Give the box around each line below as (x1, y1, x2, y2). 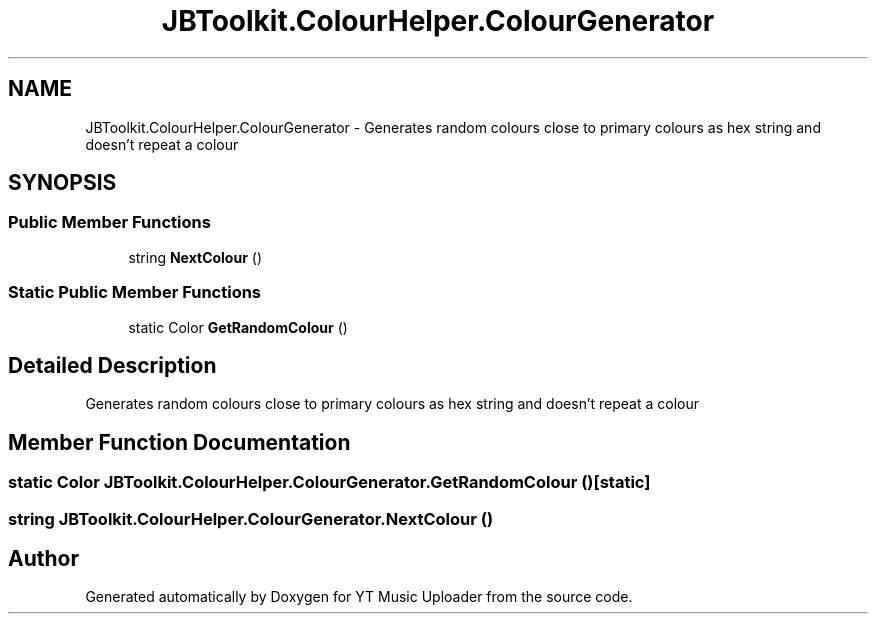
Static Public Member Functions (8, 282, 262, 303)
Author (8, 546, 79, 572)
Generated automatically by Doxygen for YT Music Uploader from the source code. (85, 588, 633, 606)
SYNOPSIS (8, 170, 117, 196)
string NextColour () (128, 248, 263, 266)
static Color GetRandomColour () (128, 318, 348, 336)
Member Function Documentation (8, 429, 351, 455)
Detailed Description (8, 352, 217, 378)
